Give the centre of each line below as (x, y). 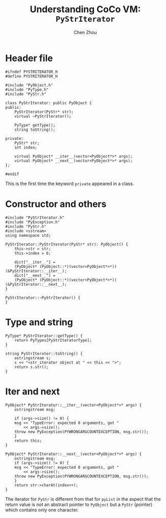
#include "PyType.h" (27, 89)
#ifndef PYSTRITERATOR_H (31, 72)
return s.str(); (32, 367)
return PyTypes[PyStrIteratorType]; (53, 340)
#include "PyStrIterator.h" (35, 218)
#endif (12, 174)
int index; (26, 147)
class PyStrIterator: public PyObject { (49, 103)
